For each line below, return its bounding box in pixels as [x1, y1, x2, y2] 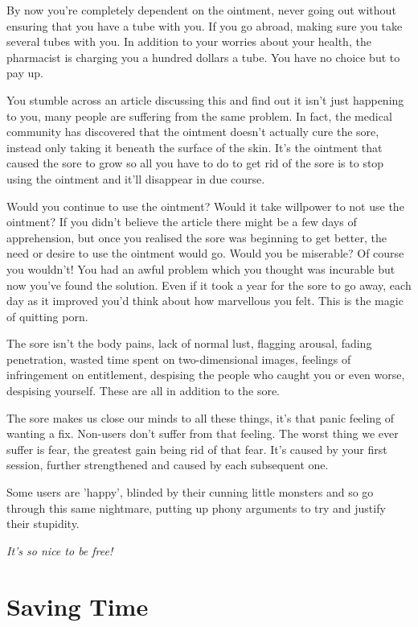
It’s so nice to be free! [6, 542, 113, 559]
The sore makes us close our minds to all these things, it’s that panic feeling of [6, 409, 395, 426]
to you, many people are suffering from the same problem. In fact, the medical [6, 107, 392, 124]
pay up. [6, 64, 43, 81]
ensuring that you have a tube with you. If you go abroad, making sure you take [6, 17, 403, 34]
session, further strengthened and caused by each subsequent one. [6, 456, 329, 473]
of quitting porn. [6, 307, 88, 324]
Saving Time [6, 589, 149, 622]
